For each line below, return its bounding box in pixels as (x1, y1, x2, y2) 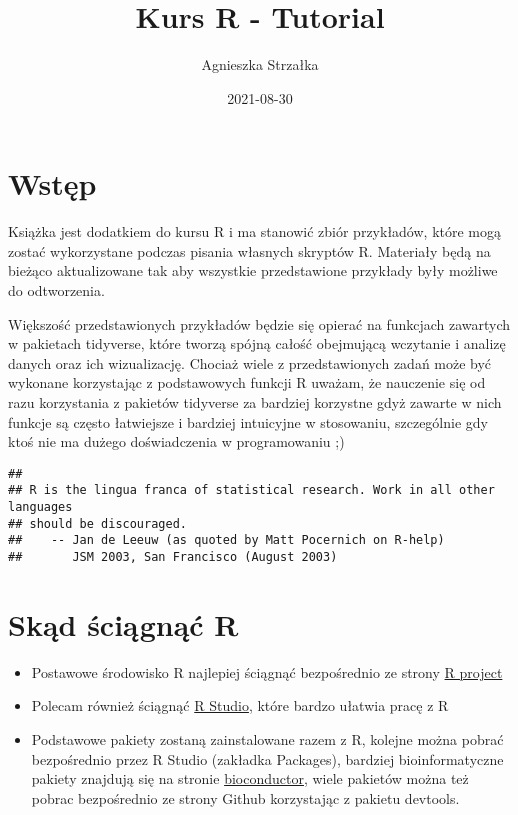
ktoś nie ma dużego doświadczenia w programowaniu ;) (8, 431, 345, 452)
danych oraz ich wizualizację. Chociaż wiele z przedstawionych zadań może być (8, 352, 492, 373)
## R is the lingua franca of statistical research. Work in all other (8, 483, 495, 498)
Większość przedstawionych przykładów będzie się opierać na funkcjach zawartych (8, 313, 511, 334)
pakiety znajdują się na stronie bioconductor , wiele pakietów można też (31, 768, 469, 789)
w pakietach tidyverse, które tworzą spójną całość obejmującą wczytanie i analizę (8, 333, 506, 354)
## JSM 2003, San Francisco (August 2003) (8, 550, 338, 565)
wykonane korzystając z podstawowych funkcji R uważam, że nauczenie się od (8, 372, 486, 393)
